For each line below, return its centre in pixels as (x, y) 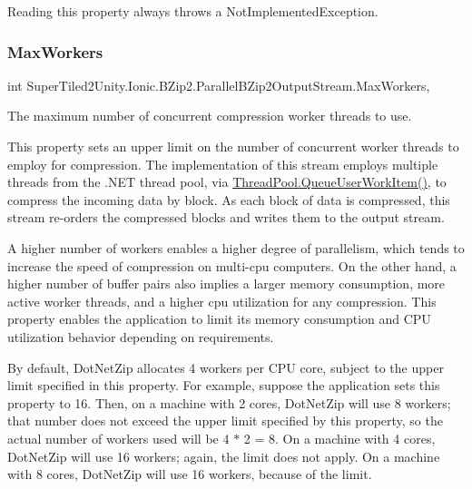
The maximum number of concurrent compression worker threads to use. (210, 116)
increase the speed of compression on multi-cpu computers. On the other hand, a (232, 265)
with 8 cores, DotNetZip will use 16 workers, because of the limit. (190, 474)
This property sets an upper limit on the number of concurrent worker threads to (233, 146)
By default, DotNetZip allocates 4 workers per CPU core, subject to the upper (226, 367)
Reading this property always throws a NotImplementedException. (193, 11)
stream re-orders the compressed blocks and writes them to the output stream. (226, 217)
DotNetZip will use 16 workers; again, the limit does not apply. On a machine (224, 456)
